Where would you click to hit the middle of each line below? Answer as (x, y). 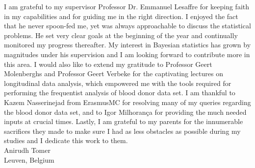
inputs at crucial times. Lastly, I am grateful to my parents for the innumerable (124, 121)
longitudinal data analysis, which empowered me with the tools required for (118, 83)
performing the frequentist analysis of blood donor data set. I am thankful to (120, 93)
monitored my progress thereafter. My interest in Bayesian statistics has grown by (127, 45)
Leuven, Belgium (29, 159)
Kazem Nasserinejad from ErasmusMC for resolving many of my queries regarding (127, 102)
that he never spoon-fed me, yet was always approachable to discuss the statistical (127, 26)
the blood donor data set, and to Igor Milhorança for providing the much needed (125, 112)
